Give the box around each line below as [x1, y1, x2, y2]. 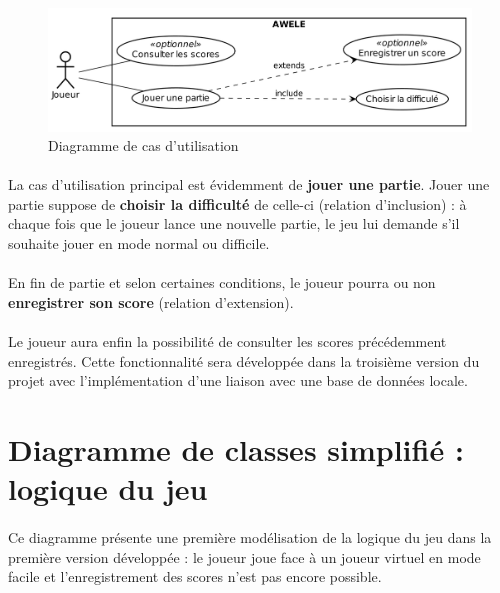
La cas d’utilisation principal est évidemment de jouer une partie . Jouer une [8, 174, 490, 195]
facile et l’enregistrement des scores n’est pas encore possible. [8, 566, 382, 587]
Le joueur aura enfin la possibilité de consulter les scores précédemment [8, 331, 447, 352]
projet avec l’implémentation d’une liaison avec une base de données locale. [8, 370, 468, 391]
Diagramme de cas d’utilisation [48, 135, 239, 156]
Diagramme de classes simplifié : [8, 429, 464, 469]
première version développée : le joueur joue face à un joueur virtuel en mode [8, 546, 481, 567]
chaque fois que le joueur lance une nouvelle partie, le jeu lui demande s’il [8, 213, 460, 234]
